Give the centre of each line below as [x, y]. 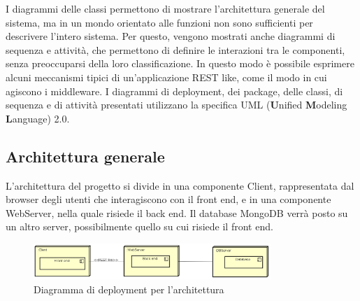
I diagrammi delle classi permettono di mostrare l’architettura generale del [165, 8]
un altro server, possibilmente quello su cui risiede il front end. [139, 226]
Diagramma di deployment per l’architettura [129, 289]
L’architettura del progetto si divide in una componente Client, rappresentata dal [180, 185]
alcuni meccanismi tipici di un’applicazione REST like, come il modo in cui [166, 77]
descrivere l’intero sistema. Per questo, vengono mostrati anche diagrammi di [171, 36]
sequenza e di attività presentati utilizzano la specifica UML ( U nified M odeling [177, 105]
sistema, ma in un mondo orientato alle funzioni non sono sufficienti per [159, 22]
